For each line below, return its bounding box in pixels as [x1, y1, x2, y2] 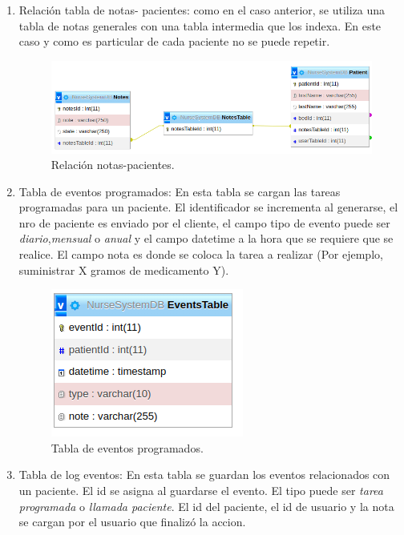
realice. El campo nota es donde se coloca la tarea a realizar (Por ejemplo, [18, 246, 383, 263]
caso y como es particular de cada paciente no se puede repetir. [18, 33, 330, 50]
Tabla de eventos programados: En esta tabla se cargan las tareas [18, 183, 341, 199]
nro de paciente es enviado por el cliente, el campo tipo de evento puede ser [18, 214, 390, 231]
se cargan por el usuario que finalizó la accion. [18, 513, 246, 530]
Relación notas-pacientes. [50, 156, 175, 173]
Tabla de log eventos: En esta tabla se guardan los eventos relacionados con [18, 466, 390, 483]
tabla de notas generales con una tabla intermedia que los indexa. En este [18, 17, 382, 34]
